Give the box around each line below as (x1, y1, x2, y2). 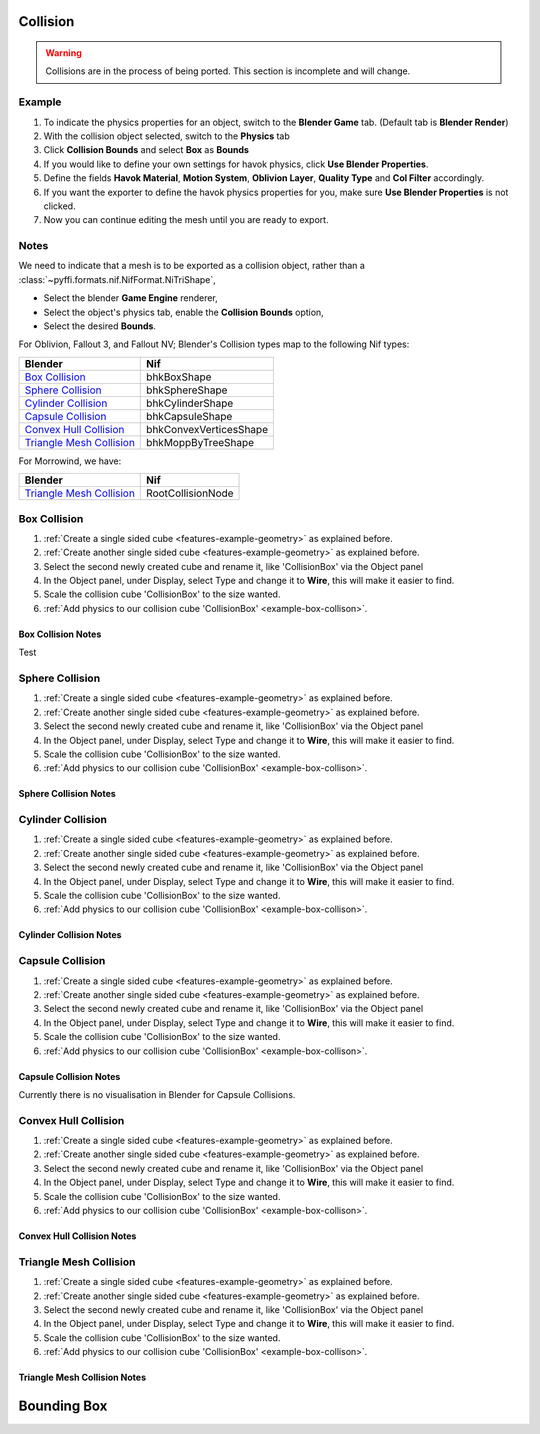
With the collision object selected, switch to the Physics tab (43, 130, 290, 142)
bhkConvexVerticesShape (146, 422, 269, 436)
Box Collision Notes (18, 628, 102, 640)
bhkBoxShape (146, 370, 212, 384)
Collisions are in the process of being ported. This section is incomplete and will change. (45, 65, 411, 77)
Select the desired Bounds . (43, 320, 157, 332)
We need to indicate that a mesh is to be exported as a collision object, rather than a (18, 260, 365, 272)
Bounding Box (18, 1397, 108, 1414)
